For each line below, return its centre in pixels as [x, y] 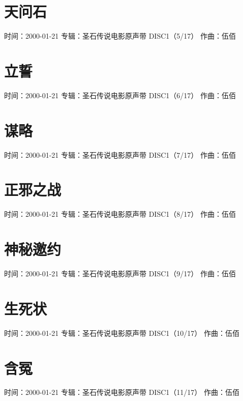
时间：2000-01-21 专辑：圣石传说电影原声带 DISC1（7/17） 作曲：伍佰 [120, 154]
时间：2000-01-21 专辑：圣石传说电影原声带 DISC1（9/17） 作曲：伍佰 [120, 273]
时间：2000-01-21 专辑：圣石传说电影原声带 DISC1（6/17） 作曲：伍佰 [120, 95]
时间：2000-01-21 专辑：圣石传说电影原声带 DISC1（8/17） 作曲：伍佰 [120, 214]
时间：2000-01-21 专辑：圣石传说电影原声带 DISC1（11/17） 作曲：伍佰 [122, 392]
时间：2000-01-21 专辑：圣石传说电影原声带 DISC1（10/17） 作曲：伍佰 [122, 333]
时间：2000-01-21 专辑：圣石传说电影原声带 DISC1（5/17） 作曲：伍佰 [120, 36]
